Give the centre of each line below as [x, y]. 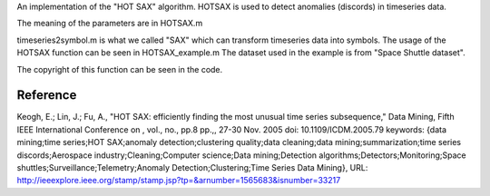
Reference [47, 95]
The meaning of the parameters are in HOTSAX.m [110, 24]
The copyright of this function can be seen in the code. [120, 69]
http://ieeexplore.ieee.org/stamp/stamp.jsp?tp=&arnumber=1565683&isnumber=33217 [179, 181]
